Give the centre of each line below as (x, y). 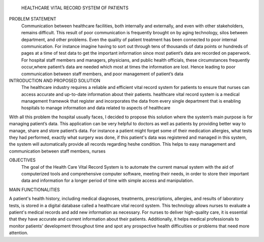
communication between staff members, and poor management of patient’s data (102, 74)
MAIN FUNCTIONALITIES (34, 189)
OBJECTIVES (22, 160)
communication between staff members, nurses (57, 151)
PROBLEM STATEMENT (33, 19)
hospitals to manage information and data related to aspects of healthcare (96, 108)
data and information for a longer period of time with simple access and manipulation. (108, 180)
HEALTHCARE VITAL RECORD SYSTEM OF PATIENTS (75, 8)
